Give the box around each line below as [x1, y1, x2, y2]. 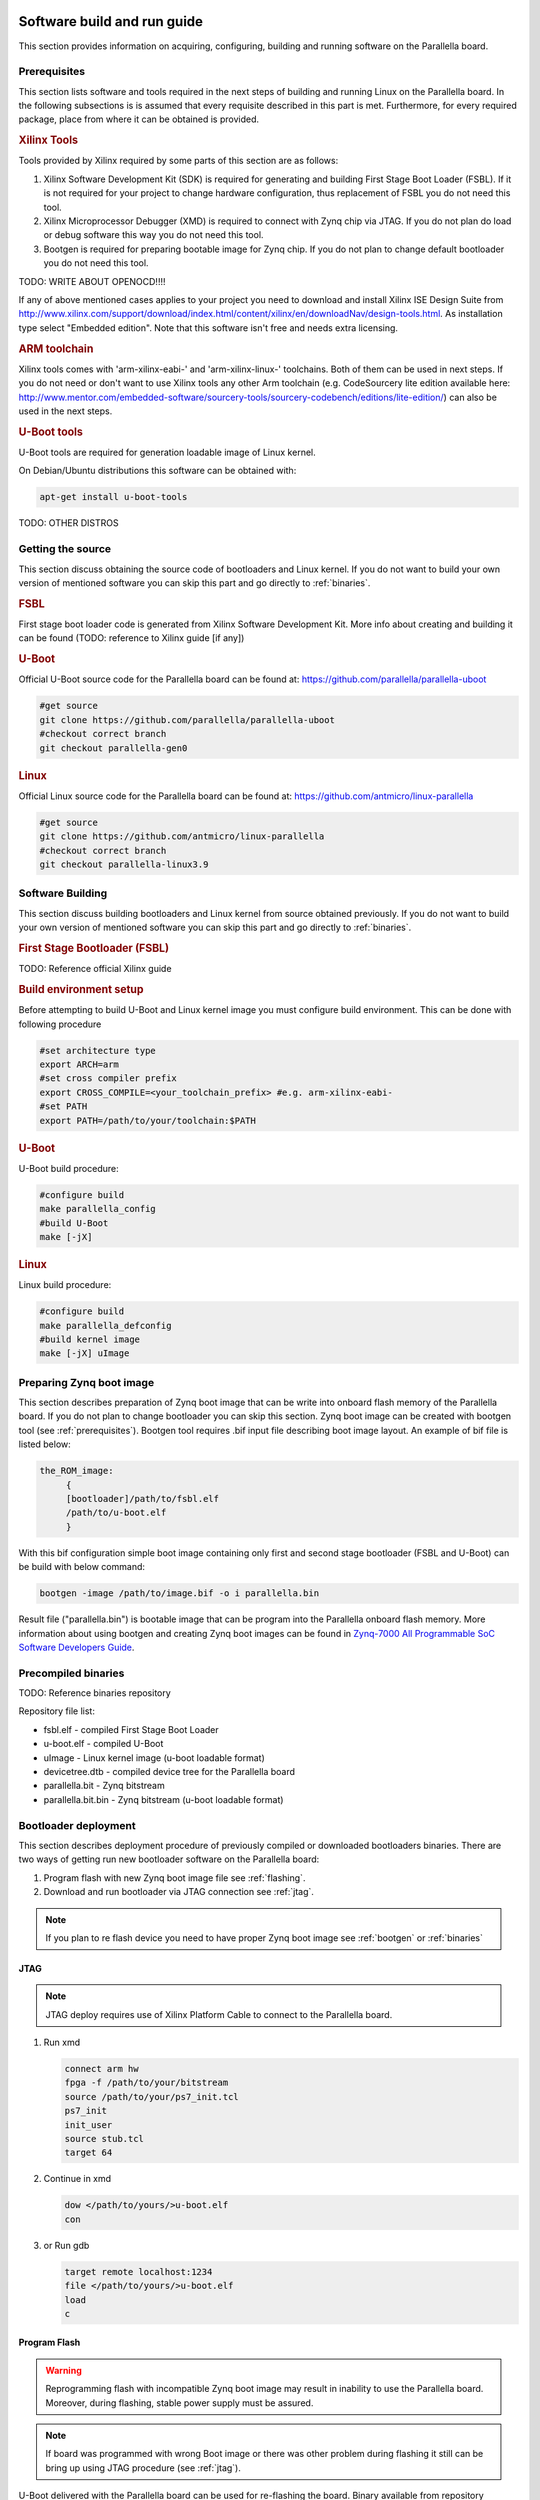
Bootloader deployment [18, 1818, 136, 1832]
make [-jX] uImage [39, 1348, 130, 1359]
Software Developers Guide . [18, 1641, 135, 1653]
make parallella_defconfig [39, 1320, 172, 1331]
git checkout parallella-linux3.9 [39, 858, 209, 870]
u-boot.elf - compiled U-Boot [43, 1738, 164, 1750]
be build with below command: [18, 1561, 145, 1573]
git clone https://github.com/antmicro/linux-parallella [39, 831, 325, 842]
